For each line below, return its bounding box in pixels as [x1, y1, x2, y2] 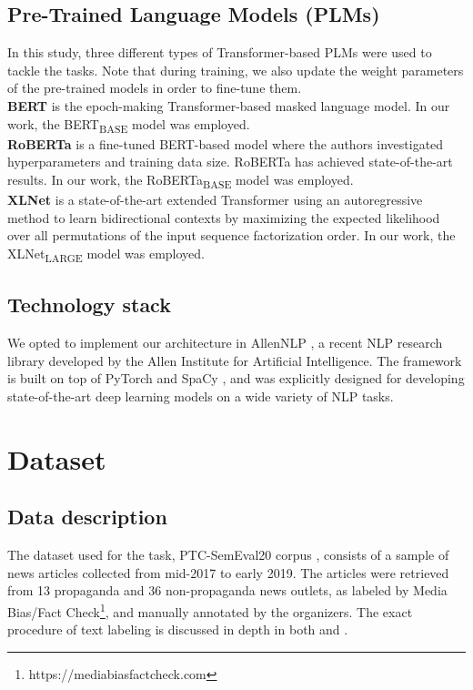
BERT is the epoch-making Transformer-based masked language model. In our [7, 96, 450, 115]
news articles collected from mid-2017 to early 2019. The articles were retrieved [7, 563, 449, 582]
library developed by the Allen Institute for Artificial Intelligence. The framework [7, 350, 462, 370]
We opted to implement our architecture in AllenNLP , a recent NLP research [7, 333, 443, 352]
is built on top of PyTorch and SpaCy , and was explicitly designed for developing [7, 369, 465, 388]
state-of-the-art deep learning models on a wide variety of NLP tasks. [7, 386, 394, 405]
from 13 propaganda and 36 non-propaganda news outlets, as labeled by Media [7, 581, 448, 600]
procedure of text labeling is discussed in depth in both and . [7, 620, 348, 639]
